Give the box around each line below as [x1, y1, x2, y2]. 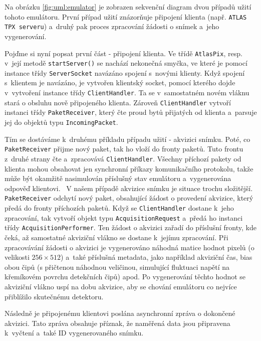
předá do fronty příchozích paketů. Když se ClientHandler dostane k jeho [5, 203, 234, 213]
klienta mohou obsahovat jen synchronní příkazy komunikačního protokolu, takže [5, 163, 253, 174]
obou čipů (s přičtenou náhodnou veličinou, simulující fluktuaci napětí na [5, 261, 230, 272]
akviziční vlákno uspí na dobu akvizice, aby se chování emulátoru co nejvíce [5, 281, 237, 291]
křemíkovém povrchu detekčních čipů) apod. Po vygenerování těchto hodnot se [5, 271, 246, 282]
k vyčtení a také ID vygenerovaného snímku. [5, 327, 144, 338]
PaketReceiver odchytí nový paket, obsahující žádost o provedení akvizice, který [5, 193, 253, 203]
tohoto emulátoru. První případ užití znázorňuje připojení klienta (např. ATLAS [5, 11, 247, 22]
